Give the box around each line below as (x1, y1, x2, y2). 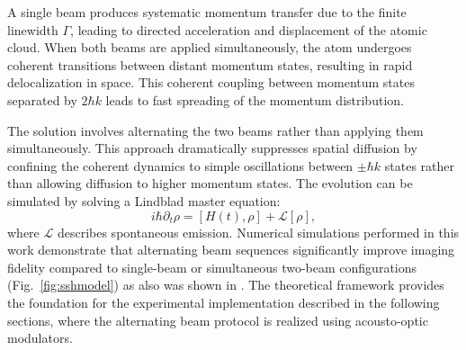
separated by (7, 90, 77, 109)
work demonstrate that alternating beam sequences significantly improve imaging (7, 240, 455, 259)
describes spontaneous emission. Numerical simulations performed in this (57, 222, 460, 241)
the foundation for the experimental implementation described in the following (7, 292, 440, 311)
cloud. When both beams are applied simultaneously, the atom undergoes (7, 38, 412, 57)
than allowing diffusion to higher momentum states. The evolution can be (7, 174, 413, 193)
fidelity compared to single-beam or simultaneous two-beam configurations (7, 257, 417, 276)
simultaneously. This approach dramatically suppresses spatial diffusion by (7, 139, 417, 157)
